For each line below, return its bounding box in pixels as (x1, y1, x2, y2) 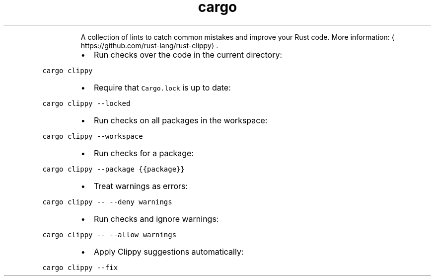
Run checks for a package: (93, 148, 194, 158)
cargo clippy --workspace (42, 132, 143, 140)
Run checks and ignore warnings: (93, 213, 219, 224)
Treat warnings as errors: (93, 181, 188, 191)
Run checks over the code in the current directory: (93, 49, 283, 60)
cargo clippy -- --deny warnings (42, 197, 172, 206)
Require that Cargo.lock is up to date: (93, 82, 231, 93)
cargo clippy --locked (42, 99, 131, 107)
